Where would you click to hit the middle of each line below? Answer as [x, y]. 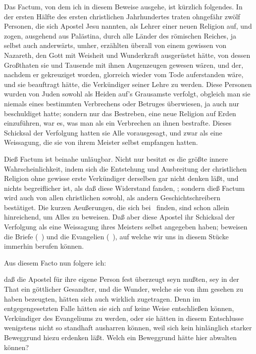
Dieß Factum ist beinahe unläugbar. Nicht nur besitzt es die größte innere [116, 158]
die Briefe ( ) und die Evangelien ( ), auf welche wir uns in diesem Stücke [116, 236]
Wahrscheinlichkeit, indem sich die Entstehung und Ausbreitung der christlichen [126, 168]
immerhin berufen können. [44, 246]
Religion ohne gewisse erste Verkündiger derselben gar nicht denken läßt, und [121, 178]
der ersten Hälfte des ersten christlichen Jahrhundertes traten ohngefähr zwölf [122, 16]
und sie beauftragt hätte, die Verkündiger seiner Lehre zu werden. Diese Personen [128, 84]
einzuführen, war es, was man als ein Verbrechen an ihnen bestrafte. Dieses [118, 123]
